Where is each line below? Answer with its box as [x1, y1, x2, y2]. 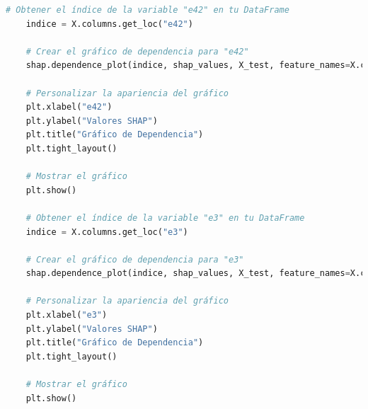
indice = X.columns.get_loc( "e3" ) [25, 226, 188, 237]
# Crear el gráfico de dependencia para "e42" [25, 46, 249, 57]
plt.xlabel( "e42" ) [25, 102, 113, 113]
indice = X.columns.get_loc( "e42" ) [25, 18, 193, 29]
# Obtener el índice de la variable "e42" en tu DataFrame [6, 5, 289, 15]
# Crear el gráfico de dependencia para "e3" [25, 254, 244, 265]
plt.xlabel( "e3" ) [25, 310, 108, 321]
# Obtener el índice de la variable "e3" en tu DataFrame [25, 212, 305, 223]
